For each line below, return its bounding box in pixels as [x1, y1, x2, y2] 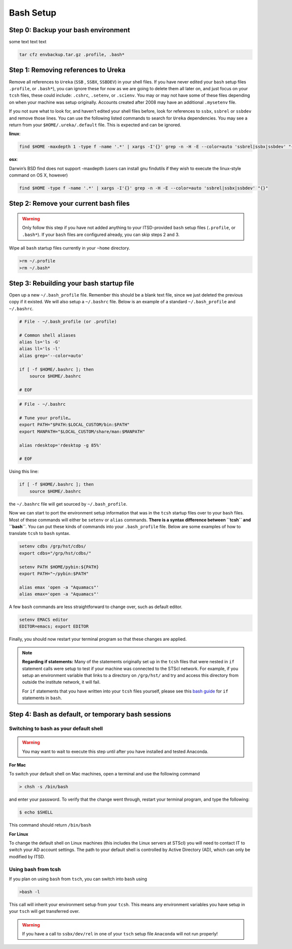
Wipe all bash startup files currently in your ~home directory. [9, 245, 130, 251]
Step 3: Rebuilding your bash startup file [9, 279, 134, 287]
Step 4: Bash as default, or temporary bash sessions [9, 710, 171, 718]
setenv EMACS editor [19, 617, 68, 623]
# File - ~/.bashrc [19, 401, 66, 407]
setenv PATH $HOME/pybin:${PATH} [19, 564, 99, 570]
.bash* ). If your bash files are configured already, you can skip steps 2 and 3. [22, 232, 180, 237]
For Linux [9, 831, 29, 837]
